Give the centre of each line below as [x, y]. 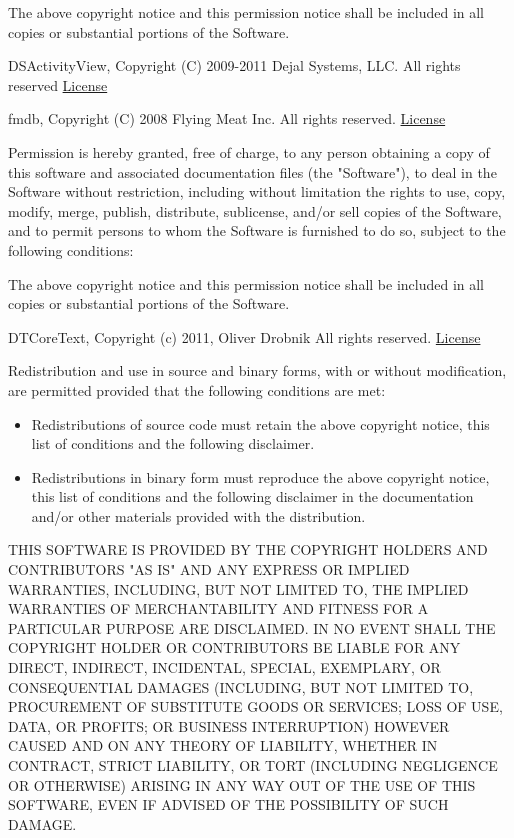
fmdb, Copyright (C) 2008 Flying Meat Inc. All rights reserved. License [227, 118]
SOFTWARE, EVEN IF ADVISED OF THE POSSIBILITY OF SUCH [228, 804]
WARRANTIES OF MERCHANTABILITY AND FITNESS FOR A [218, 608]
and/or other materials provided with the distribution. [198, 515]
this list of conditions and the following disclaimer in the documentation [252, 496]
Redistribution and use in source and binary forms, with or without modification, [257, 370]
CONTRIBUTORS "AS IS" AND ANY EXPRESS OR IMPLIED [209, 569]
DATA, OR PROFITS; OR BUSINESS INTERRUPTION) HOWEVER [229, 725]
